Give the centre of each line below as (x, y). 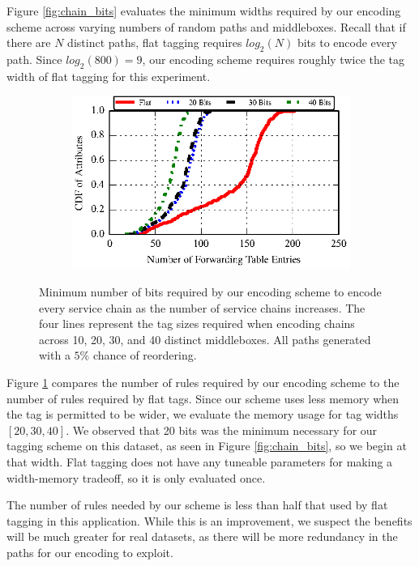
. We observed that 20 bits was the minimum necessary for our (222, 430)
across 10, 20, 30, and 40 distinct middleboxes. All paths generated (205, 339)
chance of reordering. (145, 355)
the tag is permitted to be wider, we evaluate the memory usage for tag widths (203, 414)
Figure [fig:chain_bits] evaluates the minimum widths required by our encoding (204, 11)
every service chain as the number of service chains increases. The (202, 307)
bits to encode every (347, 43)
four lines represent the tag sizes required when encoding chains (197, 323)
